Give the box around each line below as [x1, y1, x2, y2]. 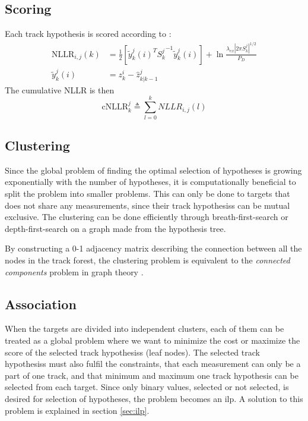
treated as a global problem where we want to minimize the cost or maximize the [5, 334, 300, 346]
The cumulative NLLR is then [5, 83, 115, 96]
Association [5, 294, 77, 313]
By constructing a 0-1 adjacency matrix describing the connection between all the [5, 242, 302, 255]
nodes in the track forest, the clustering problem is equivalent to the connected [5, 253, 290, 266]
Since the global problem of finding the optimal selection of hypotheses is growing [5, 164, 302, 176]
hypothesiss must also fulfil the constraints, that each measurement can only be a [5, 357, 301, 370]
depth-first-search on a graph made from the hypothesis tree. [5, 222, 226, 234]
